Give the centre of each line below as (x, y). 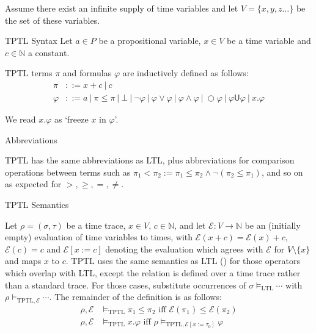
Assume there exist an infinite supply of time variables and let (122, 8)
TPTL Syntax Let (39, 41)
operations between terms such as (68, 172)
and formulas (87, 73)
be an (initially (273, 225)
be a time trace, (96, 225)
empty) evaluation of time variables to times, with (99, 237)
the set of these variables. (53, 20)
